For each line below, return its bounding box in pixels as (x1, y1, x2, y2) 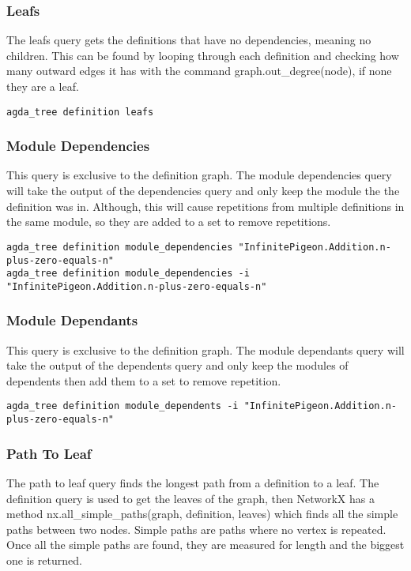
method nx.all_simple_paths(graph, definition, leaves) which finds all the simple (6, 505, 398, 522)
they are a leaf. (6, 78, 79, 94)
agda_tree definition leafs (6, 106, 154, 118)
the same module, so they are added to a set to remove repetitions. (6, 213, 331, 230)
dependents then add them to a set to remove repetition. (6, 372, 281, 389)
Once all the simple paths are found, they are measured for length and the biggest (6, 536, 405, 553)
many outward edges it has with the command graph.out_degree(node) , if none (6, 62, 392, 79)
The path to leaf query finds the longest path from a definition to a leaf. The (6, 475, 379, 490)
